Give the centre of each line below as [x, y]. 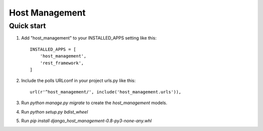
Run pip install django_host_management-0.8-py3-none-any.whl [86, 121]
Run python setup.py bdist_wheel [55, 112]
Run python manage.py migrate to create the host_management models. [94, 103]
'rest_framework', [62, 63]
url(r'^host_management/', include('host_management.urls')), [106, 92]
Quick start [28, 26]
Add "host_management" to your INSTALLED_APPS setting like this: [89, 38]
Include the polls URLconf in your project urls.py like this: [78, 81]
